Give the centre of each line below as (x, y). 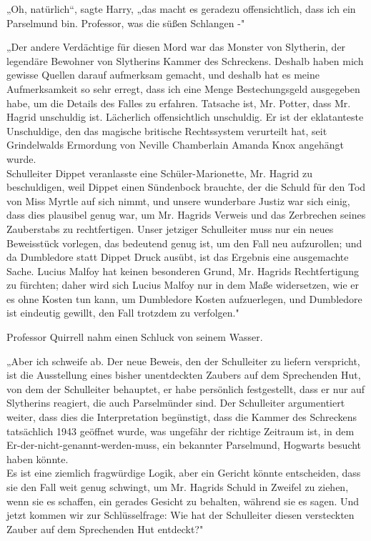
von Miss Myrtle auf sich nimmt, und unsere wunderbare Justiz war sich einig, (178, 200)
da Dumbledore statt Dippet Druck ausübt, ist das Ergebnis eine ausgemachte (178, 257)
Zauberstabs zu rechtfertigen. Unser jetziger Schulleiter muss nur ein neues (170, 228)
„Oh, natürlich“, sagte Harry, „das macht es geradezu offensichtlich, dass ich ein (181, 9)
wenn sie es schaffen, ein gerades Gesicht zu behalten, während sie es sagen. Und (183, 501)
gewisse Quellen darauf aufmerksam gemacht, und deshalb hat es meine (163, 75)
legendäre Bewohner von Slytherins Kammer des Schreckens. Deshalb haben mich (185, 60)
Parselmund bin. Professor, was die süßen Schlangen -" (126, 23)
